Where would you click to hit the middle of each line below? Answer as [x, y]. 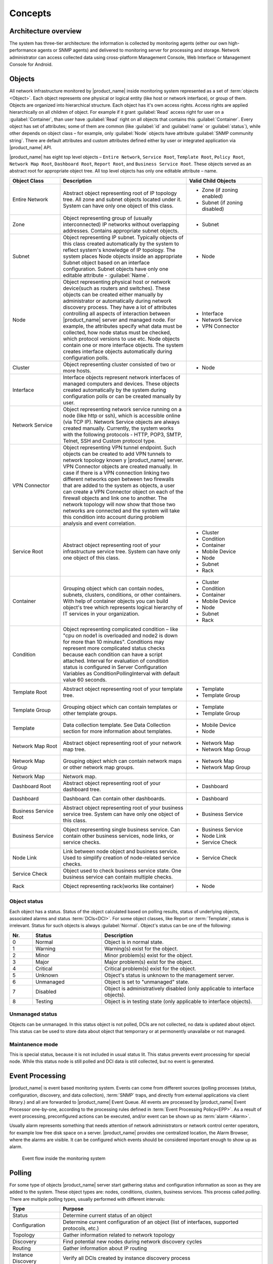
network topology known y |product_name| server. [123, 460]
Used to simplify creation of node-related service [122, 857]
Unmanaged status [33, 1014]
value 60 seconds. [85, 680]
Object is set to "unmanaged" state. [147, 982]
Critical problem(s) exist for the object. [150, 968]
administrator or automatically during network [117, 301]
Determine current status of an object [107, 1215]
